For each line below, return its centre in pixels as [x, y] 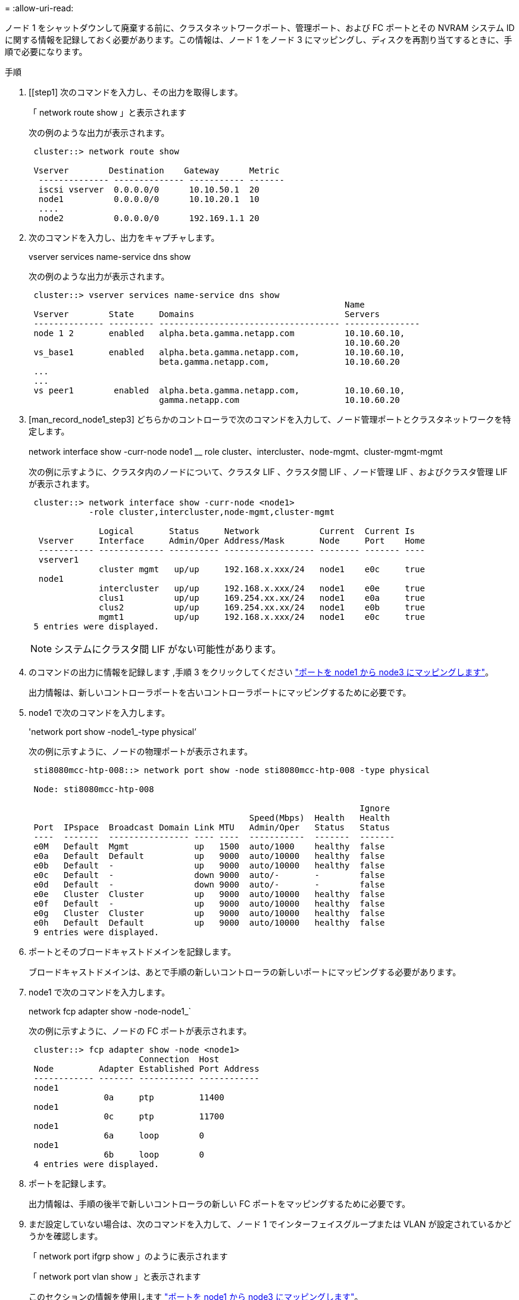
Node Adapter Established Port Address [146, 1069]
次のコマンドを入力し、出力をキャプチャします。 [124, 238]
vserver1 [59, 560]
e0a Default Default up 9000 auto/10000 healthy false [209, 856]
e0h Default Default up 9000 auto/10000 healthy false [209, 923]
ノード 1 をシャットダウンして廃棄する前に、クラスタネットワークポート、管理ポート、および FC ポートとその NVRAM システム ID [260, 28]
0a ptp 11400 [164, 1097]
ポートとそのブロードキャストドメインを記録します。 [132, 952]
